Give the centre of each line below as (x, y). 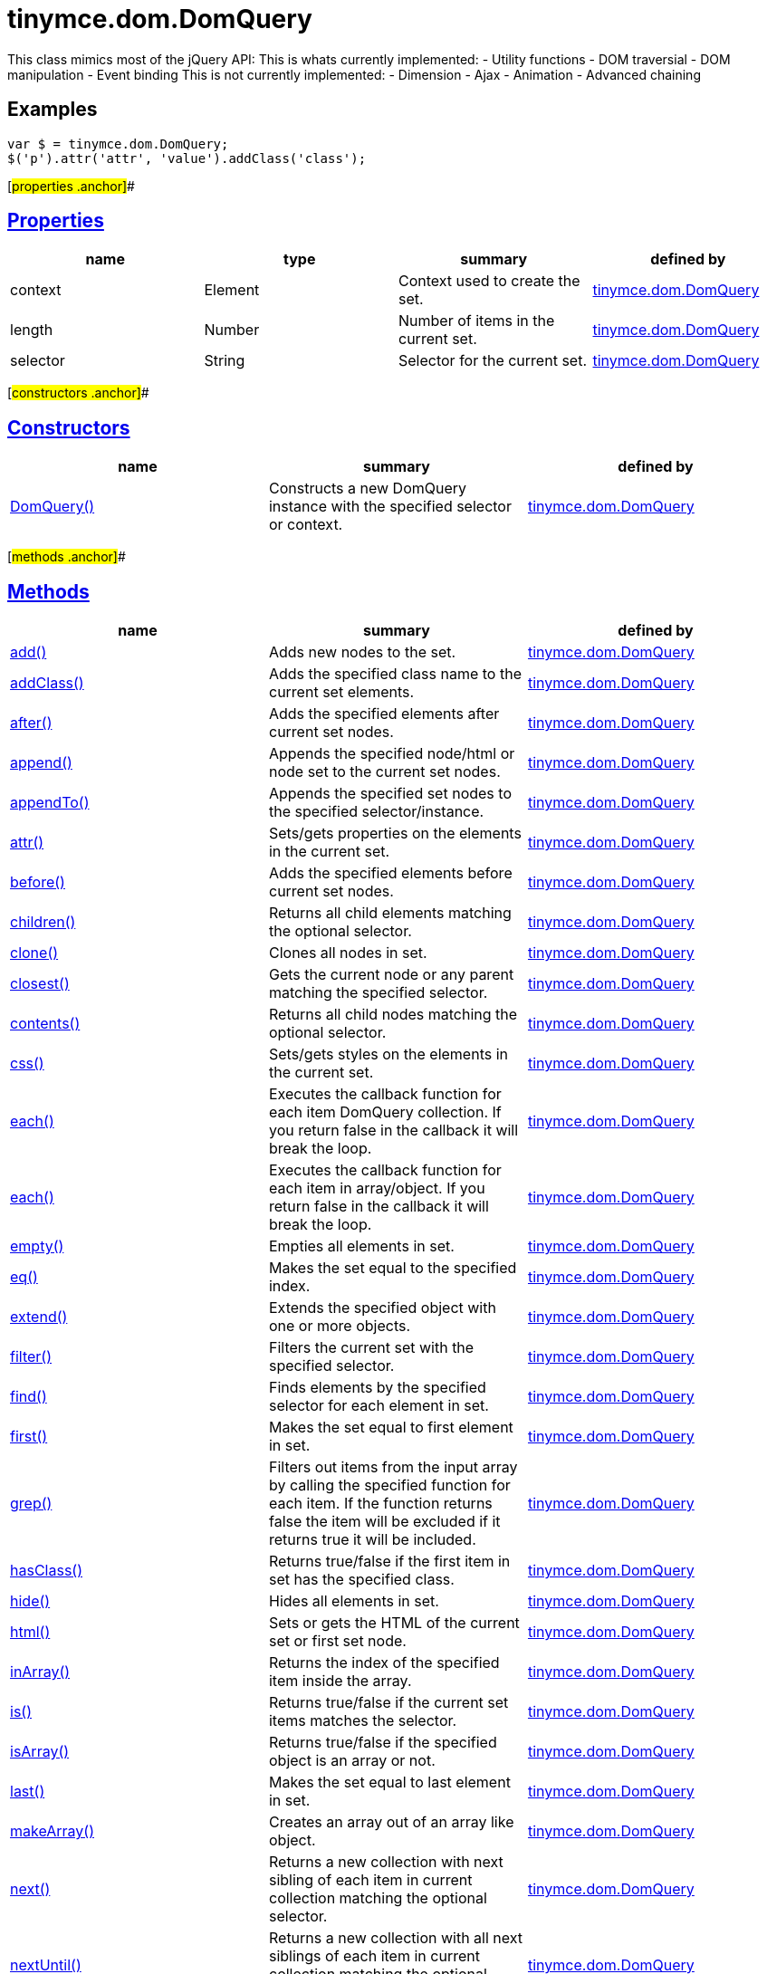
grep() (31, 1504)
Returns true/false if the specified (383, 1743)
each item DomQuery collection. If (385, 1112)
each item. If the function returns (380, 1504)
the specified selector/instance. (376, 812)
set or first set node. (337, 1641)
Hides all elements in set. (354, 1601)
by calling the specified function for (389, 1485)
